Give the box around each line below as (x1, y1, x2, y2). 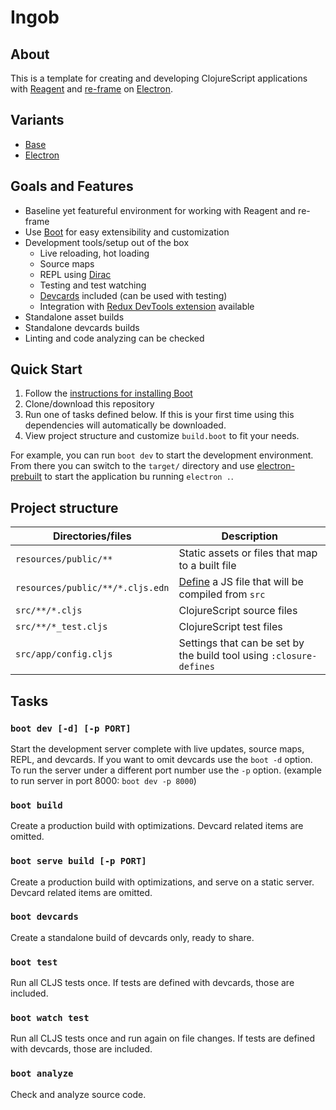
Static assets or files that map (178, 546, 318, 560)
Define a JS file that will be (178, 575, 304, 589)
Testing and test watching (39, 279, 147, 291)
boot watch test (10, 1012, 90, 1024)
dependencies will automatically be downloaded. (24, 419, 227, 431)
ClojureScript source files (178, 604, 298, 618)
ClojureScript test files (178, 620, 283, 634)
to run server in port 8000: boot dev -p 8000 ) (10, 774, 197, 786)
